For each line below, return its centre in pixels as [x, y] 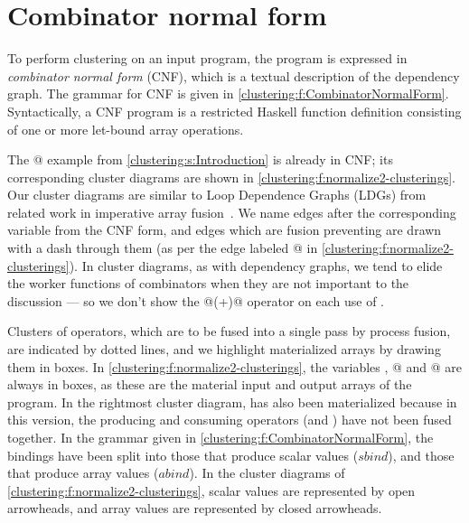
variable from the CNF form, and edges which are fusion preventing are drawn [225, 230]
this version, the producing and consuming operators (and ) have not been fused [230, 420]
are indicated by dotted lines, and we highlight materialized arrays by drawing [224, 349]
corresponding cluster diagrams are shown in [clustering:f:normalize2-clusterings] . [231, 177]
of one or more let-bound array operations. [126, 129]
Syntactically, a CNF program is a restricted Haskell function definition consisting [234, 111]
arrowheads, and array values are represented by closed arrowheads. [195, 508]
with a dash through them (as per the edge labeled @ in [163, 248]
